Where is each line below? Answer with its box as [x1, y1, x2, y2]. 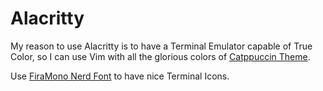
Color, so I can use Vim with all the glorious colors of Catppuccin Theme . [10, 50, 311, 62]
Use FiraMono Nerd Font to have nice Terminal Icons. [10, 70, 230, 82]
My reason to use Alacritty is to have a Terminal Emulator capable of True [10, 40, 313, 52]
